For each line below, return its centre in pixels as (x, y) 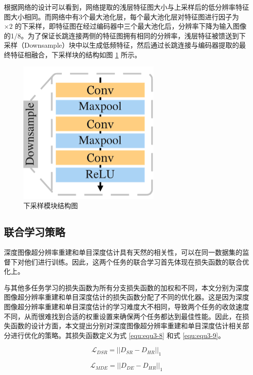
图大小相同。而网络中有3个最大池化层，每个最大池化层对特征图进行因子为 (121, 16)
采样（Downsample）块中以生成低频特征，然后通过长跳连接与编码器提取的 (122, 45)
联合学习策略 (35, 232)
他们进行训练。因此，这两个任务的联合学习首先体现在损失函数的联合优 (136, 261)
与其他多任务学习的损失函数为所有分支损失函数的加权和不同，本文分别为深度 (126, 287)
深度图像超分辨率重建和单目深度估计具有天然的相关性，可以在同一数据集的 (123, 252)
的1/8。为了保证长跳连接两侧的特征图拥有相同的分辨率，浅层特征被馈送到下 (125, 35)
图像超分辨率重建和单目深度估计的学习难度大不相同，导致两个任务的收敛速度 (126, 306)
